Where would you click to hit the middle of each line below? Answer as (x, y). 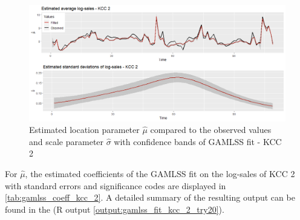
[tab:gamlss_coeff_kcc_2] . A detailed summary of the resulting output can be (150, 197)
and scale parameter (67, 141)
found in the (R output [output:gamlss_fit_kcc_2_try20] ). (115, 209)
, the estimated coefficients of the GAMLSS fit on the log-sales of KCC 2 (160, 173)
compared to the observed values (211, 130)
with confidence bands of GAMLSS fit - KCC (198, 141)
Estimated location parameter (84, 130)
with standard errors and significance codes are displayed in (116, 185)
